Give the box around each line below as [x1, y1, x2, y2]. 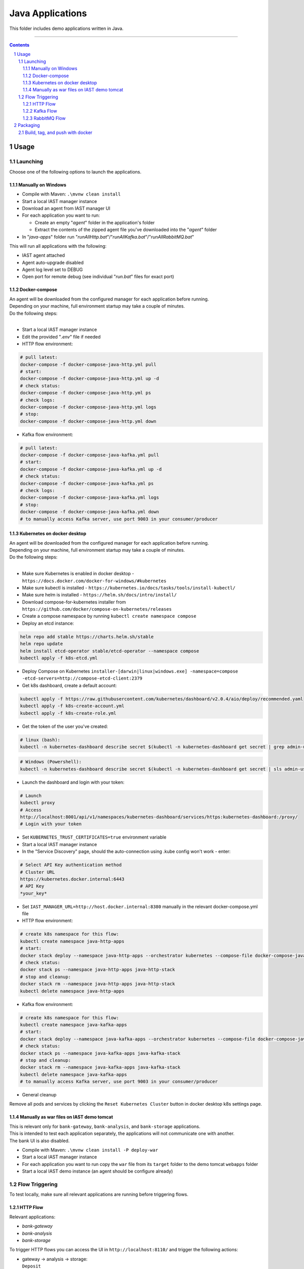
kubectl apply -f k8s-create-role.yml [20, 710, 117, 716]
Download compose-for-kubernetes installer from [22, 599, 126, 605]
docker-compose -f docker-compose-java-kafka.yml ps [20, 480, 154, 486]
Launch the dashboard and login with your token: [22, 779, 125, 785]
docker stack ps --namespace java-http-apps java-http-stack [20, 967, 175, 973]
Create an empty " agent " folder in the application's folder [34, 219, 155, 225]
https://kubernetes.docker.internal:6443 [20, 876, 125, 882]
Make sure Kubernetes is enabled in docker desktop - [22, 571, 134, 577]
